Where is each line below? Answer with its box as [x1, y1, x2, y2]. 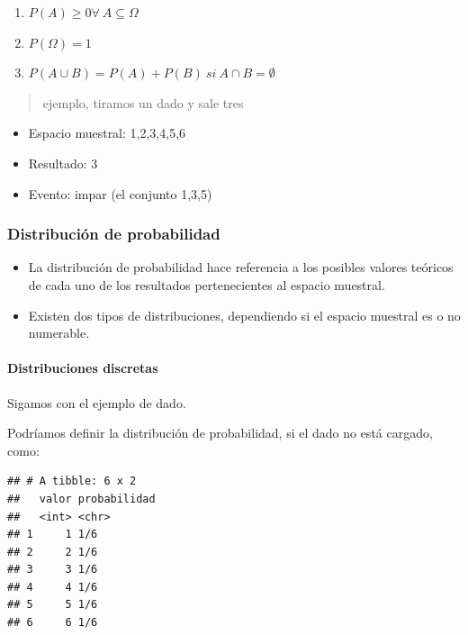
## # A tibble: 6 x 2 [7, 475, 137, 488]
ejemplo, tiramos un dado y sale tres [42, 93, 244, 112]
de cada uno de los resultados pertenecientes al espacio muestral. [28, 275, 385, 294]
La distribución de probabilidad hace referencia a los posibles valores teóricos [28, 258, 454, 277]
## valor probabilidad [7, 492, 156, 505]
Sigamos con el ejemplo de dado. [7, 393, 186, 412]
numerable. [28, 323, 90, 342]
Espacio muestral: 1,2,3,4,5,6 [28, 123, 186, 142]
